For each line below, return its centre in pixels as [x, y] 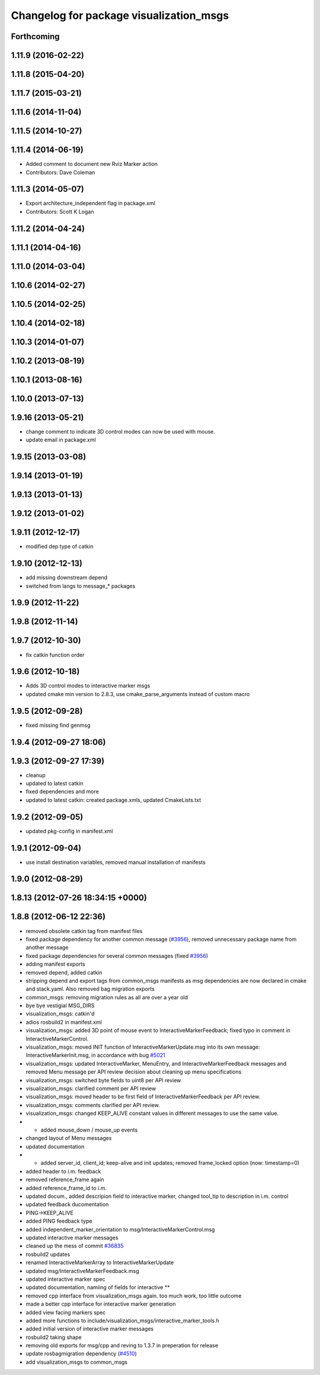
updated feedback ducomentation [67, 1204]
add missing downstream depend [67, 578]
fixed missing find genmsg [58, 725]
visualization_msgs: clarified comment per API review [91, 1088]
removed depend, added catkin [64, 972]
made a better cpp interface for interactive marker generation [101, 1304]
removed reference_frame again [65, 1180]
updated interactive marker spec [65, 1279]
